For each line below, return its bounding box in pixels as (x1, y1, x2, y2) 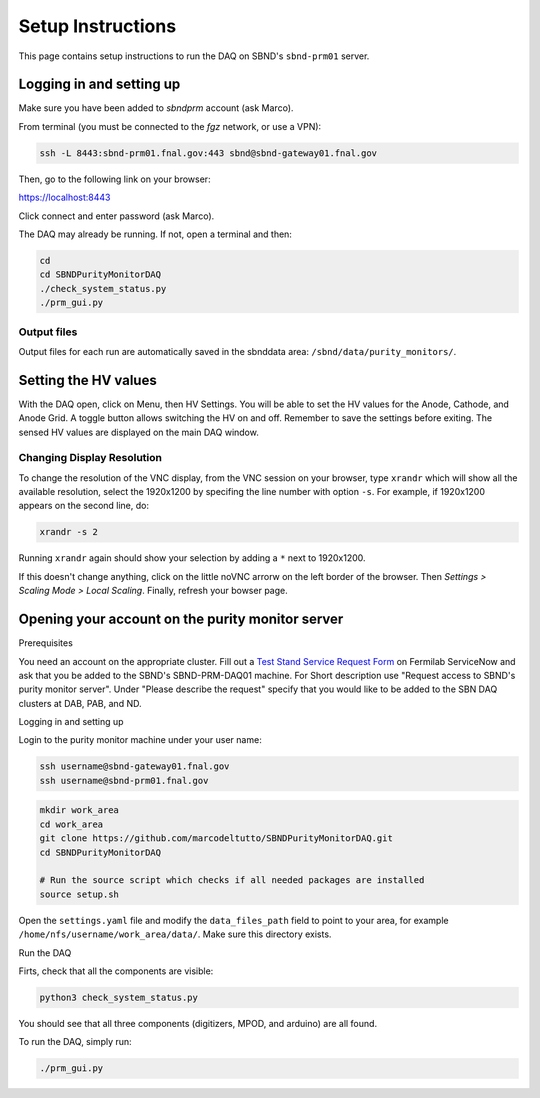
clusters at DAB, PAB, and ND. (18, 697, 142, 709)
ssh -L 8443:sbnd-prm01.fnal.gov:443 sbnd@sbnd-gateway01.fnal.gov (39, 147, 378, 159)
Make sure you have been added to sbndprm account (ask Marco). (18, 102, 294, 114)
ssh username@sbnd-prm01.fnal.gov (39, 775, 209, 786)
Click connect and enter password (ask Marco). (18, 210, 215, 222)
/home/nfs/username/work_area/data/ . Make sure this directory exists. (18, 928, 332, 940)
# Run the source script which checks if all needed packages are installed (39, 875, 425, 886)
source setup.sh (39, 888, 120, 900)
